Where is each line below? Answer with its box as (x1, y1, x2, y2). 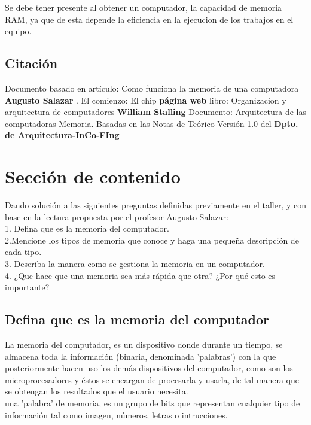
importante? (5, 281, 50, 293)
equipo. (5, 25, 32, 37)
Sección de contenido (5, 164, 181, 189)
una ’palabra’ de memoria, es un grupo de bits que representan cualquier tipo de (5, 397, 300, 409)
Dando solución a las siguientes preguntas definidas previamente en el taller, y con (5, 199, 306, 211)
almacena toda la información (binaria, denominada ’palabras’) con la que (5, 350, 276, 362)
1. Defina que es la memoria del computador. (5, 222, 169, 235)
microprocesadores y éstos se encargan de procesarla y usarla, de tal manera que (5, 373, 299, 385)
